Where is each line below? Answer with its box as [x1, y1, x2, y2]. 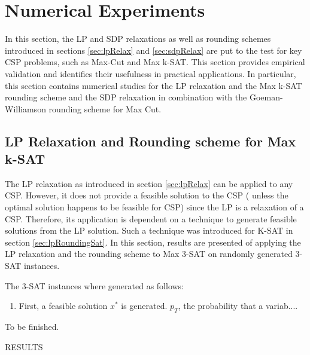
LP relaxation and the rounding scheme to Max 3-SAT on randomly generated [5, 247, 293, 260]
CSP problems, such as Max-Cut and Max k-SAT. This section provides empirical [5, 56, 305, 68]
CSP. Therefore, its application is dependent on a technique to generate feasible [5, 212, 297, 225]
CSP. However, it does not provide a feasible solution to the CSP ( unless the [5, 189, 288, 201]
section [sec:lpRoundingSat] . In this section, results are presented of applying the [5, 235, 301, 248]
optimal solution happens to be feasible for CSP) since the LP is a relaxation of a [5, 201, 304, 213]
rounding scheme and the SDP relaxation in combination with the [5, 91, 247, 103]
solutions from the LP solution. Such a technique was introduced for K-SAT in [5, 224, 293, 237]
